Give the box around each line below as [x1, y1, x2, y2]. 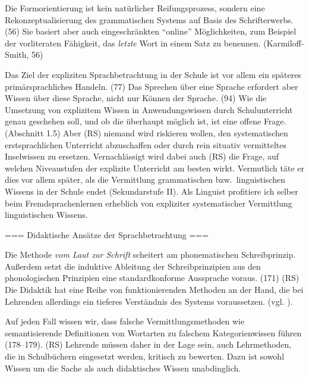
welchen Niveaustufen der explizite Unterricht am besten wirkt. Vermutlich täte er [5, 161, 304, 174]
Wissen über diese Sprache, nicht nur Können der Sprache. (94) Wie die [5, 92, 267, 104]
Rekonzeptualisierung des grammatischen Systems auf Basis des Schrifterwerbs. [5, 13, 294, 26]
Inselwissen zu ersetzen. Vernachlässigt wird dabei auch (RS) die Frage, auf [5, 150, 279, 163]
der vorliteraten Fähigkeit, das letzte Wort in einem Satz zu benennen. [5, 36, 261, 49]
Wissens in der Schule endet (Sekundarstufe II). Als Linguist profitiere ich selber [5, 185, 298, 197]
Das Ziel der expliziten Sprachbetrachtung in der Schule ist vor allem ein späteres [5, 68, 301, 80]
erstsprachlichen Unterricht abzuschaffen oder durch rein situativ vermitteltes [5, 138, 286, 151]
